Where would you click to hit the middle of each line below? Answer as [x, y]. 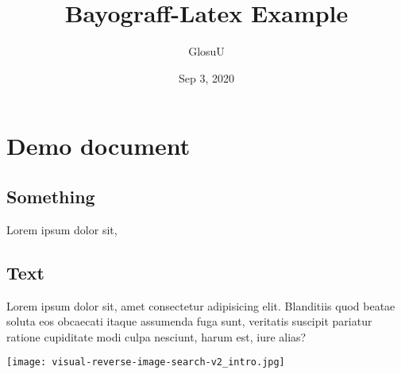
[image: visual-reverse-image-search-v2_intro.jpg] [146, 362]
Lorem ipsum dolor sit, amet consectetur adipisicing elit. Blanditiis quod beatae [201, 305]
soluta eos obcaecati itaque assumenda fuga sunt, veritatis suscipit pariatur [189, 321]
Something [51, 196]
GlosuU [206, 51]
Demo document [98, 146]
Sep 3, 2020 [206, 77]
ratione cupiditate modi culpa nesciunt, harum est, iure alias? [156, 336]
